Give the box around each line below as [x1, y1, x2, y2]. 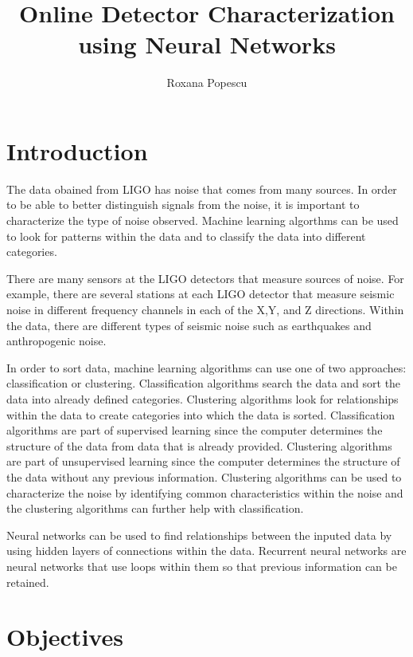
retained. [6, 573, 49, 590]
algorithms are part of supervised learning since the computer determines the [6, 422, 383, 439]
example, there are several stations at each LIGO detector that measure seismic [6, 285, 395, 302]
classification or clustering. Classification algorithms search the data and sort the [6, 375, 401, 391]
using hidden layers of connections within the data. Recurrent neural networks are [6, 542, 407, 559]
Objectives [6, 620, 123, 653]
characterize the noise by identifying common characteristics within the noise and [6, 484, 403, 501]
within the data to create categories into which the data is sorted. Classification [6, 406, 395, 423]
